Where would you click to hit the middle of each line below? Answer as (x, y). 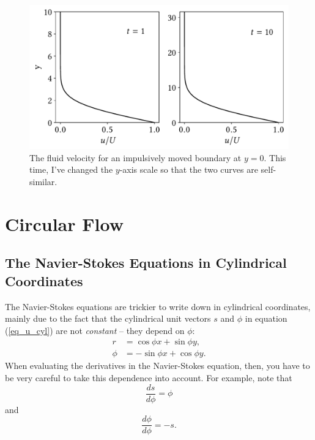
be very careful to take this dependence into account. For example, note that (149, 377)
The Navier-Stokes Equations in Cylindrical (146, 263)
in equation (266, 318)
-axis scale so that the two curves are (189, 169)
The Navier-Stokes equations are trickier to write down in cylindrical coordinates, (158, 306)
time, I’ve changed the (71, 169)
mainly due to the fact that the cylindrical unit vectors (108, 318)
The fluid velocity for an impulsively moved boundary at (135, 157)
